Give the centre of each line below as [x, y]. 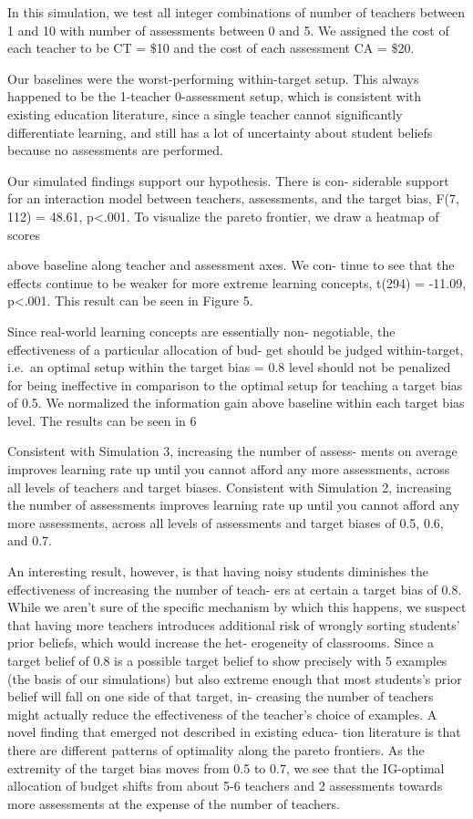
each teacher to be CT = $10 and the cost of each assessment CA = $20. [211, 48]
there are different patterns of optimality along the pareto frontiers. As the [216, 749]
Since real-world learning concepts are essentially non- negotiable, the [201, 331]
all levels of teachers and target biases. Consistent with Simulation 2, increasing [230, 487]
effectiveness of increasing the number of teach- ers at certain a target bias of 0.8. [235, 589]
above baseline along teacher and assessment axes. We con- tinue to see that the [231, 265]
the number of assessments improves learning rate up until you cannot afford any [234, 505]
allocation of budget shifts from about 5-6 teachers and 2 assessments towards [225, 786]
